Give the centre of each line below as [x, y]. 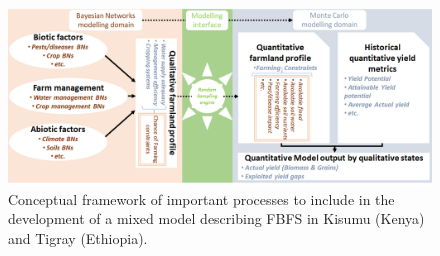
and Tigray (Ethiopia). [78, 238]
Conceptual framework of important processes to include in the [201, 198]
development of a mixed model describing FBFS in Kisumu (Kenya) [216, 218]
